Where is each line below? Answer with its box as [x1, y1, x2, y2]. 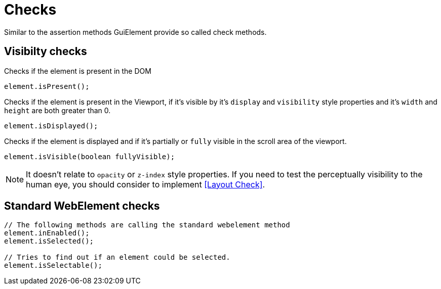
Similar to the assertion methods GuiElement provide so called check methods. [4, 27, 267, 36]
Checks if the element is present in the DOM [4, 66, 151, 75]
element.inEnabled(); [4, 229, 90, 237]
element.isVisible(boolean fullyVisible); [4, 152, 175, 161]
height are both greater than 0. [4, 106, 111, 115]
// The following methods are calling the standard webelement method [4, 221, 290, 229]
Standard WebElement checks [4, 200, 160, 213]
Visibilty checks [4, 45, 87, 58]
